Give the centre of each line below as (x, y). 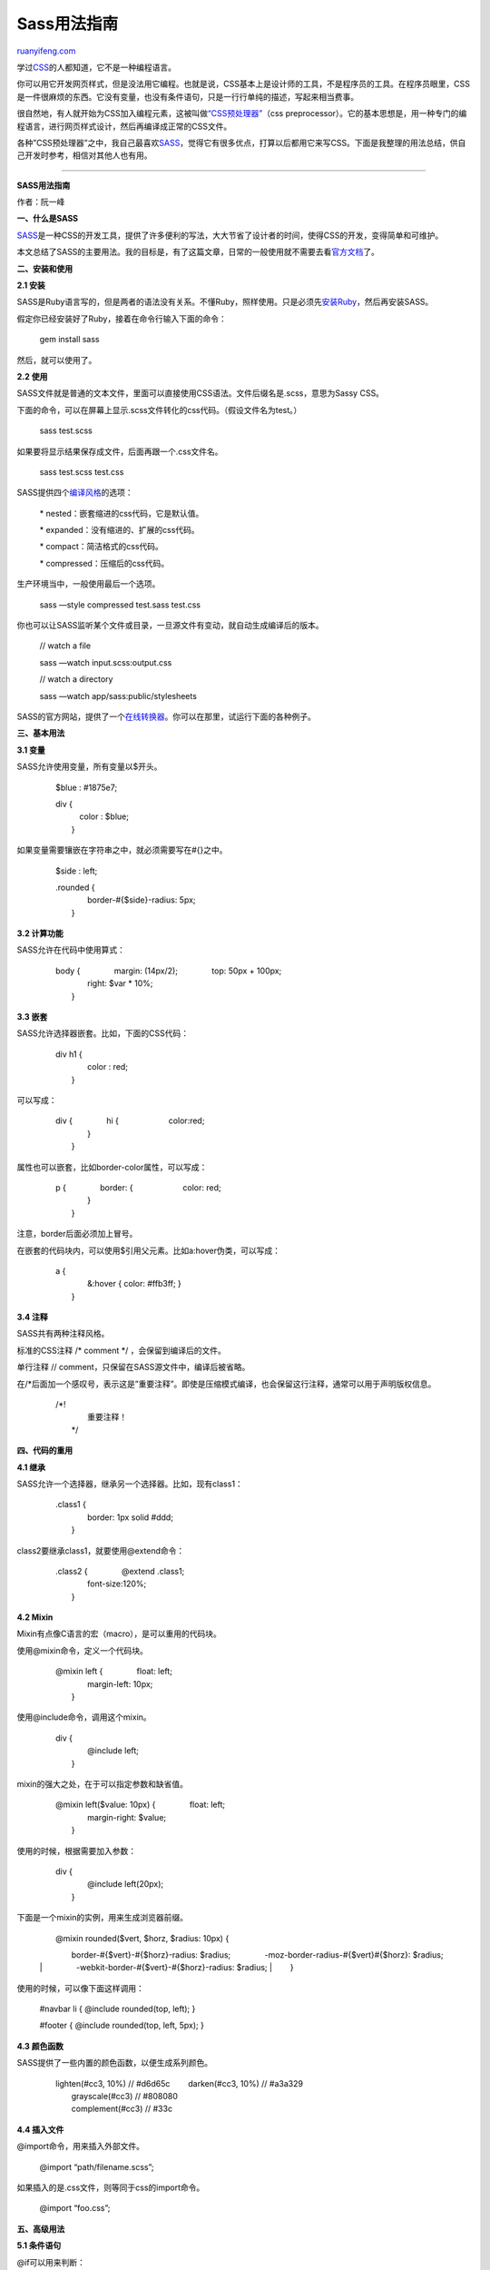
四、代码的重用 (44, 1451)
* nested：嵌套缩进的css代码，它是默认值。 (122, 513)
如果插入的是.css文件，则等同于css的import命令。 (111, 2187)
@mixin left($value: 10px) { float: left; (140, 1805)
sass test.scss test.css (82, 471)
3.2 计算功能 (40, 933)
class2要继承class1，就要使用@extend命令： (101, 1550)
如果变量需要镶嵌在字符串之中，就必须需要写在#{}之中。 (122, 850)
